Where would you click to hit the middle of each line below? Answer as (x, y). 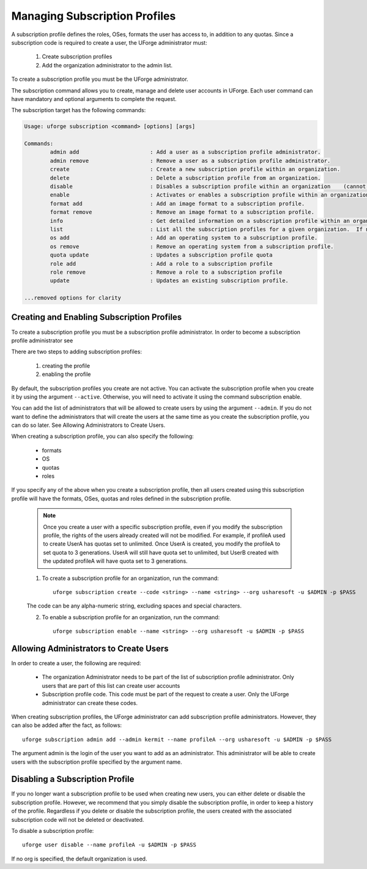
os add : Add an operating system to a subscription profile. (184, 238)
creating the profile (66, 366)
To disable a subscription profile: (53, 831)
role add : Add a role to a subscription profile (161, 264)
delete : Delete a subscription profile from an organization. (185, 178)
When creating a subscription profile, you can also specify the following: (102, 436)
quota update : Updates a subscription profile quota (161, 255)
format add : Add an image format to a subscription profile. (177, 203)
